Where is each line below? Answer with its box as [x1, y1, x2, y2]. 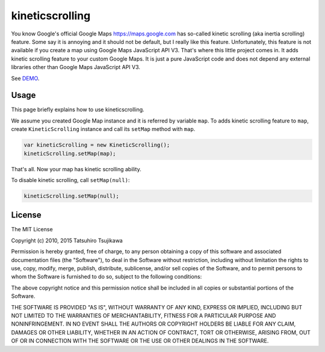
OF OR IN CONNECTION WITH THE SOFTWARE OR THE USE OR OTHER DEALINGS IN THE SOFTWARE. [11, 337, 269, 345]
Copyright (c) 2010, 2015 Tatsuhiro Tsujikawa [11, 237, 123, 244]
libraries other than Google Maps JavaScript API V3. [11, 64, 141, 71]
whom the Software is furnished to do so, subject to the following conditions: [11, 273, 202, 281]
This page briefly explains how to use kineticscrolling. [11, 106, 144, 114]
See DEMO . [11, 74, 40, 82]
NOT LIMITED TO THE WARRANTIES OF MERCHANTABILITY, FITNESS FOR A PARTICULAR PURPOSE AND [11, 312, 276, 319]
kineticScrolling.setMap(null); [23, 192, 120, 199]
